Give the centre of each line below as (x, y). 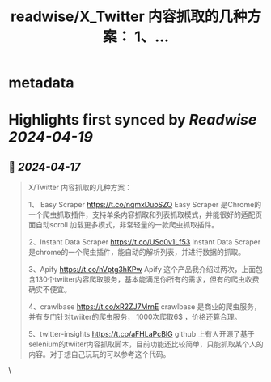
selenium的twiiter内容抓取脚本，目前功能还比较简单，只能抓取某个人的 (146, 344)
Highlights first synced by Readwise (133, 120)
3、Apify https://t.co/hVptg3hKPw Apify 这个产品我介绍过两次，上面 (142, 270)
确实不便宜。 (49, 290)
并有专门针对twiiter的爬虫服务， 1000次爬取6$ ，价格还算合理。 (135, 317)
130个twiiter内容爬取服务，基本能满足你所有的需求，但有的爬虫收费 (147, 279)
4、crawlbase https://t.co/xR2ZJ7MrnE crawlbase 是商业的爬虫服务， (144, 307)
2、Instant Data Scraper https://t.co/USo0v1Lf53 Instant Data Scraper (144, 242)
